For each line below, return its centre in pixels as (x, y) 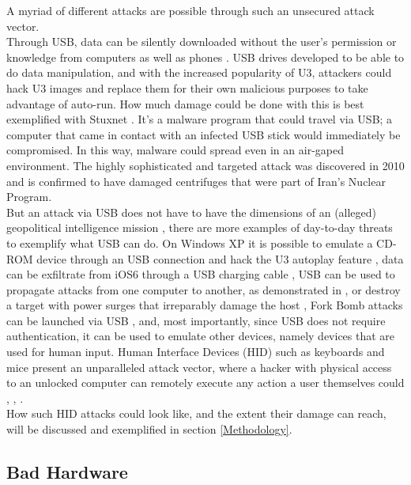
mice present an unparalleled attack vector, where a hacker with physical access (199, 367)
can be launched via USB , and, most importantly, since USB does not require (196, 320)
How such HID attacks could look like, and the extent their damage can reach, (196, 413)
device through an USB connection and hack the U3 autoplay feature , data (220, 258)
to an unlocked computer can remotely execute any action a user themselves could (205, 383)
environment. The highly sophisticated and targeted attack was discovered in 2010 (205, 165)
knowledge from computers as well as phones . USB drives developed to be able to (205, 57)
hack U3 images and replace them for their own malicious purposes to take (187, 87)
